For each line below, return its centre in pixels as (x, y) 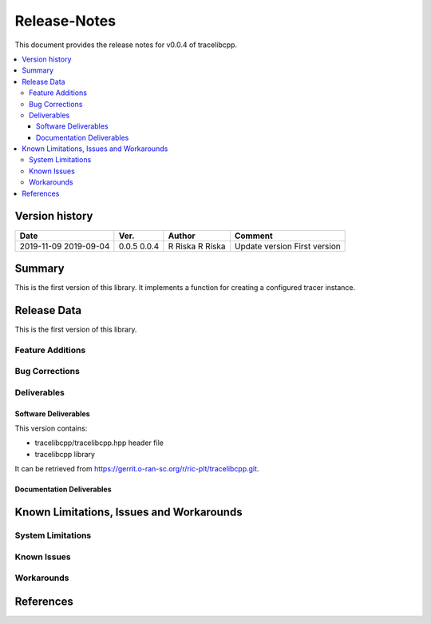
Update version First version (287, 246)
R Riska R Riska (197, 246)
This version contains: (51, 428)
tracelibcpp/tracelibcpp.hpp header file (99, 443)
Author (182, 236)
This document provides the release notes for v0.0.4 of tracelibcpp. (126, 45)
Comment (253, 236)
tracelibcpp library (65, 454)
